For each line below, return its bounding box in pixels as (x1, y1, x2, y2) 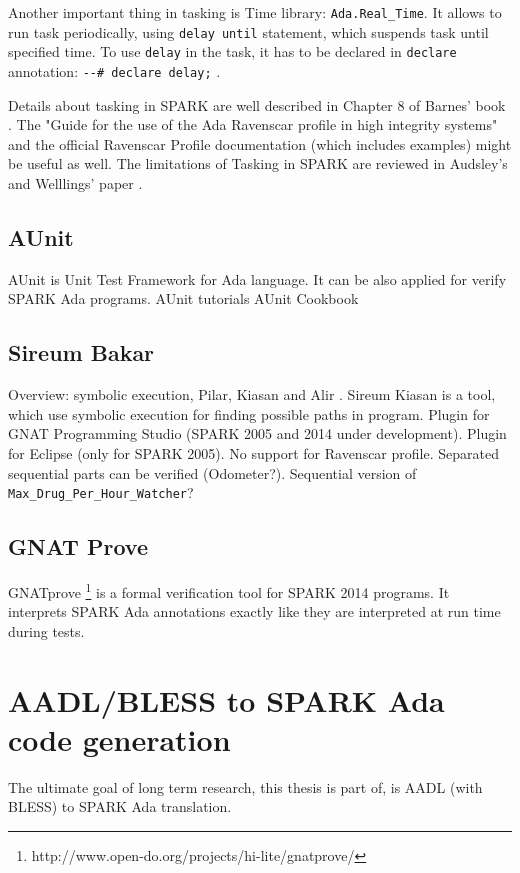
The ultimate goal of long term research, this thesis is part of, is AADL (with (8, 776, 483, 797)
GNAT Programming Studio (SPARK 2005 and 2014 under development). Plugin (8, 423, 507, 444)
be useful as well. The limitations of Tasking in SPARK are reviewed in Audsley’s (8, 153, 508, 174)
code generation (8, 718, 231, 759)
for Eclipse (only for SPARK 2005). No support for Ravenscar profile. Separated (8, 442, 499, 463)
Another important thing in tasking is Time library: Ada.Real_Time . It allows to (8, 2, 502, 22)
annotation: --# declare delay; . (8, 60, 221, 81)
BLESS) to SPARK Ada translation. (8, 796, 232, 817)
